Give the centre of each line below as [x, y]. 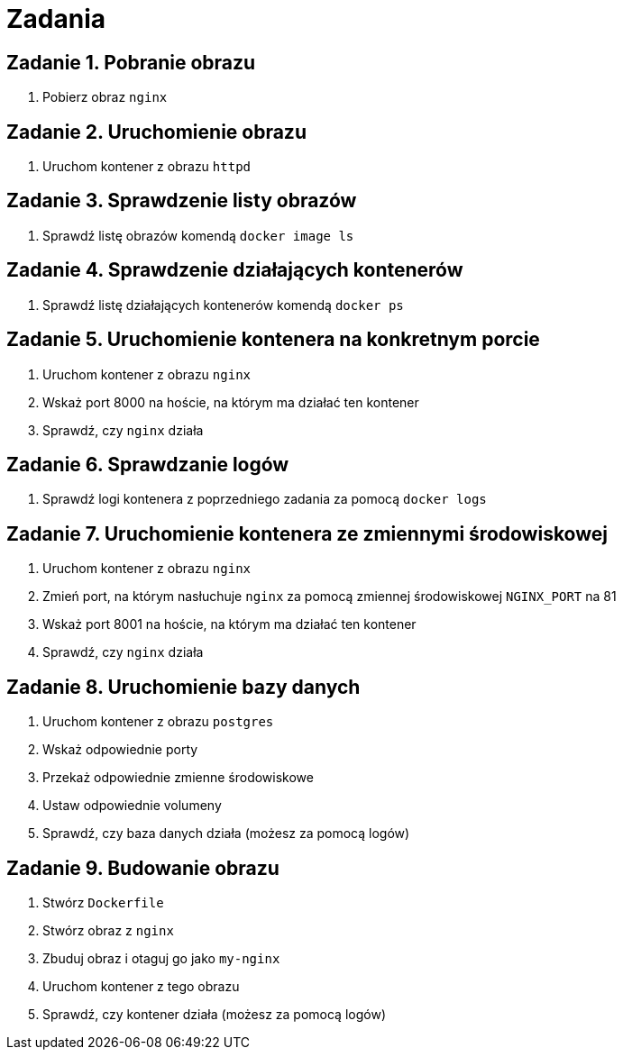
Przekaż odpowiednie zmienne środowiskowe [178, 778]
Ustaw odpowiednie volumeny [132, 806]
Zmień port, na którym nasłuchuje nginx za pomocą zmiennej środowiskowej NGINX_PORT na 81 [330, 597]
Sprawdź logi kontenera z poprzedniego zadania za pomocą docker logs [265, 499]
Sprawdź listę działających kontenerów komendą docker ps [223, 305]
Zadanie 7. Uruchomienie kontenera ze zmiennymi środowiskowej [307, 533]
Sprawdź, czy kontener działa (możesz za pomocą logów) [214, 1014]
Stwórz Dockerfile [103, 902]
